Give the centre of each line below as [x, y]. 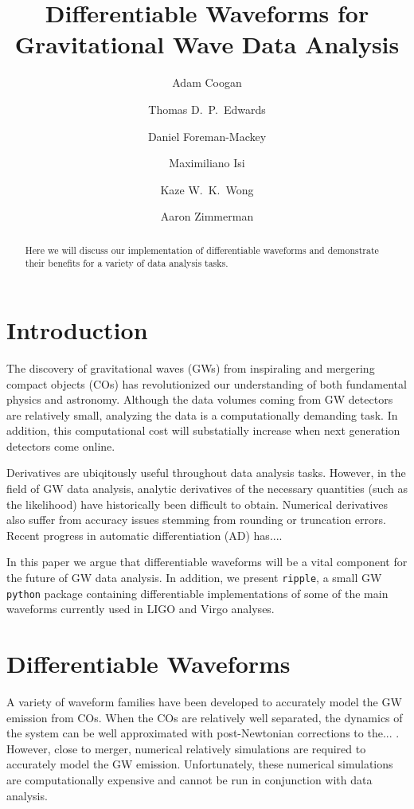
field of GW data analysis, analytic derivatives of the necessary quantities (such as [207, 489]
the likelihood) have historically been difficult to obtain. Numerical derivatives [197, 504]
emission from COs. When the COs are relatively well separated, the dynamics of [205, 717]
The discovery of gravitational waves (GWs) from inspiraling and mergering [191, 367]
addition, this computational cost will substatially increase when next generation [203, 430]
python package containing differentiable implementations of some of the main [197, 593]
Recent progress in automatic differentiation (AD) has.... [145, 535]
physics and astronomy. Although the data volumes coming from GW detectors [200, 399]
